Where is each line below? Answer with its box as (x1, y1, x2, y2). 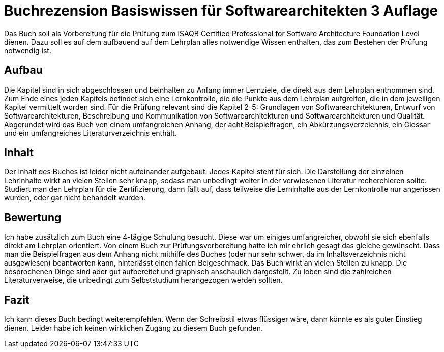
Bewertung (4, 211, 62, 224)
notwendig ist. (4, 46, 51, 55)
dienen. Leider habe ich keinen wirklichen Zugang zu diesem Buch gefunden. (4, 324, 263, 333)
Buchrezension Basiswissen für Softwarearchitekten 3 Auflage (4, 2, 438, 19)
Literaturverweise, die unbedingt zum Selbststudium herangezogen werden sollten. (4, 276, 283, 285)
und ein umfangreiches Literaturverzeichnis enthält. (4, 128, 177, 137)
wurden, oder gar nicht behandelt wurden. (4, 193, 146, 202)
